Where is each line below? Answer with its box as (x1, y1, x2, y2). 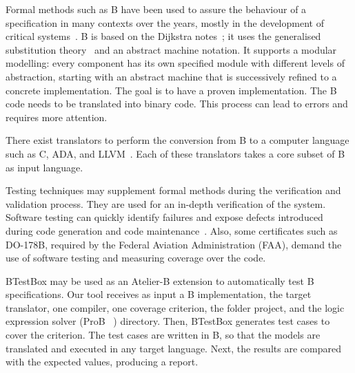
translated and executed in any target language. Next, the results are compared (6, 341, 341, 355)
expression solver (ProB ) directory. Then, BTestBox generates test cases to (6, 314, 330, 328)
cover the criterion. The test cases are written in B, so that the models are (6, 328, 321, 342)
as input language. (6, 160, 83, 174)
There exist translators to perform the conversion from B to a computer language (6, 133, 349, 147)
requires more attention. (6, 109, 108, 124)
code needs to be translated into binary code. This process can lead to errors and (6, 96, 348, 111)
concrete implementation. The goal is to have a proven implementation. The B (6, 83, 337, 97)
